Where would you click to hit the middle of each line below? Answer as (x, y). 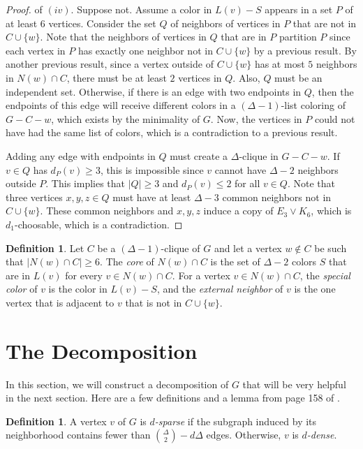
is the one (315, 289)
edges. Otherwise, (244, 435)
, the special (325, 275)
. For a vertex (201, 275)
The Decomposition (102, 350)
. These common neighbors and (107, 211)
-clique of (180, 248)
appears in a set (299, 9)
